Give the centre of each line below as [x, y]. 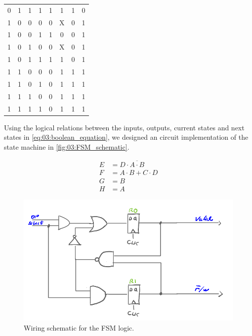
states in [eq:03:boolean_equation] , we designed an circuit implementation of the [126, 137]
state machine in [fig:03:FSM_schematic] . [67, 146]
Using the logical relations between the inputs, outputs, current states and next [124, 127]
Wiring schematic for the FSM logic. [79, 327]
